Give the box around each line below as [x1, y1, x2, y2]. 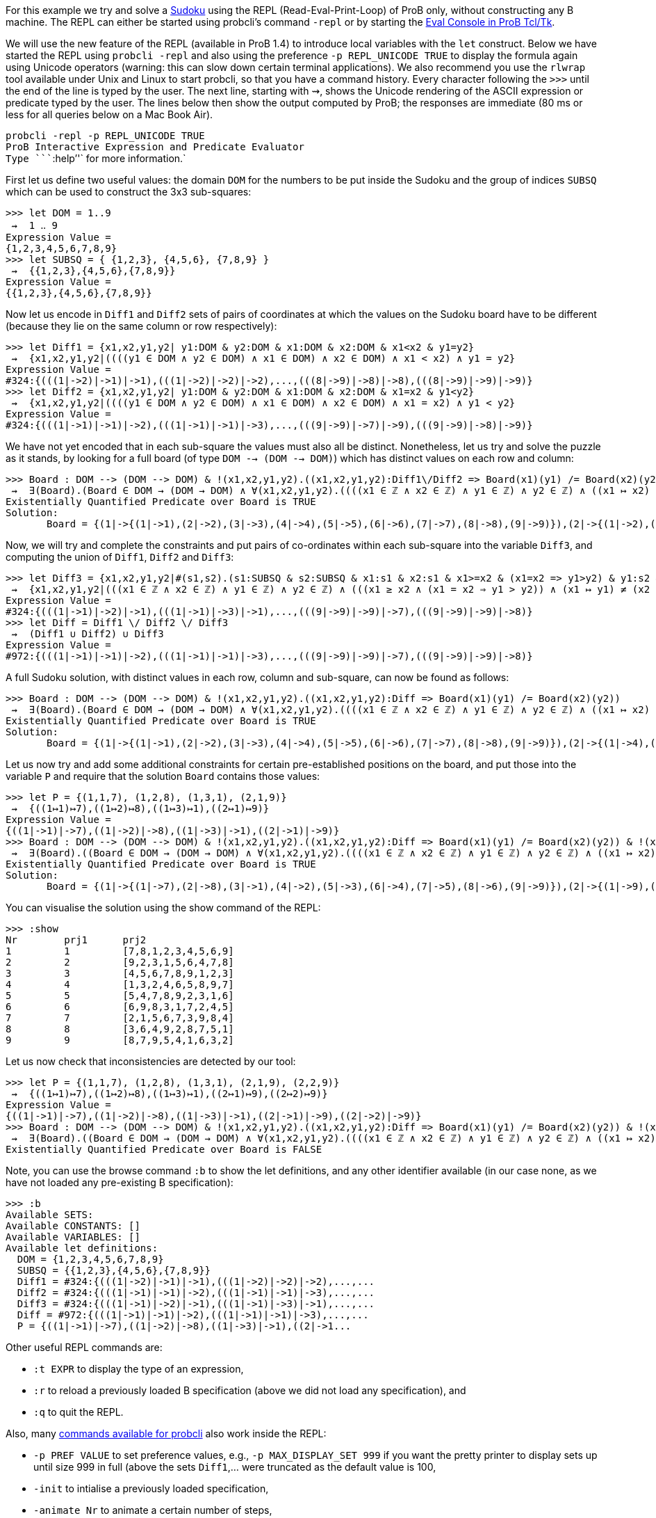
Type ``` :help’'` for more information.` [6, 152, 186, 164]
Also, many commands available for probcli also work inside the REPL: [6, 1428, 327, 1439]
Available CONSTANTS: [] [6, 1220, 140, 1231]
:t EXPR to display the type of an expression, [33, 1363, 244, 1375]
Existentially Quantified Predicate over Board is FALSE [6, 1144, 322, 1155]
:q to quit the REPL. [33, 1406, 124, 1418]
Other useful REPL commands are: [6, 1341, 163, 1353]
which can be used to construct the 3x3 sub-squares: [6, 186, 252, 198]
